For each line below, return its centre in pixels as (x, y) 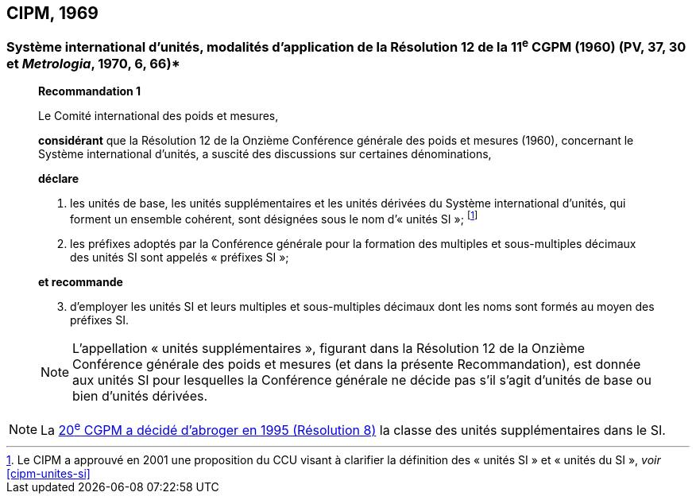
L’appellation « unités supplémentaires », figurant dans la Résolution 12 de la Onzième (329, 348)
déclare (59, 179)
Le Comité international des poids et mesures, (159, 116)
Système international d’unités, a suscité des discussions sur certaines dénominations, (265, 154)
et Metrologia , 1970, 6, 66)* (93, 63)
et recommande (81, 281)
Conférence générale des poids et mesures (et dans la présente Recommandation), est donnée (357, 364)
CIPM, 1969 (52, 13)
